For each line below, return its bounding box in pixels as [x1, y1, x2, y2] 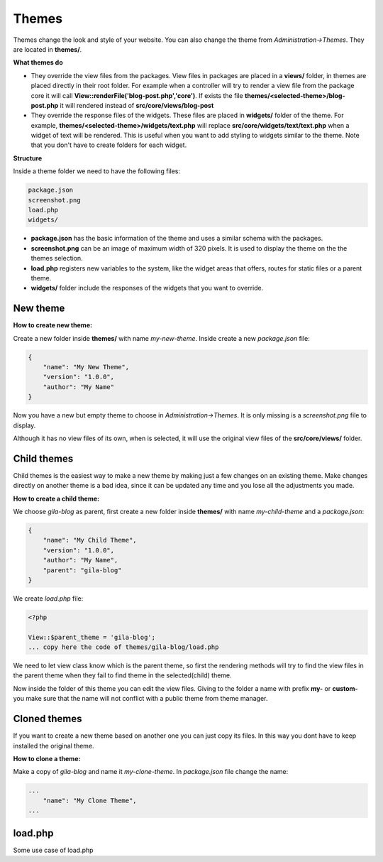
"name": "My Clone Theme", [43, 796, 138, 804]
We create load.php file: [13, 594, 84, 603]
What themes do [13, 58, 63, 67]
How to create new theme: [13, 321, 92, 329]
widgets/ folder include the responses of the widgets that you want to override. [30, 284, 264, 293]
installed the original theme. [13, 741, 95, 750]
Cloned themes [13, 713, 82, 725]
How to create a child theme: [13, 494, 99, 503]
